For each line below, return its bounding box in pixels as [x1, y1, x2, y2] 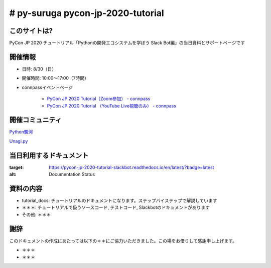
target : [9, 164, 24, 170]
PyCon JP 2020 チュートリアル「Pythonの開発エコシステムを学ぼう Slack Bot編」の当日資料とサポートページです [9, 40, 245, 46]
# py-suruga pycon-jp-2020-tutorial [9, 7, 164, 18]
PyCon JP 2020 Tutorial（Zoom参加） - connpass [47, 95, 151, 102]
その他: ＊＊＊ [22, 211, 51, 217]
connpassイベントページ [22, 84, 73, 90]
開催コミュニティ [9, 115, 62, 124]
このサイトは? [9, 26, 53, 35]
